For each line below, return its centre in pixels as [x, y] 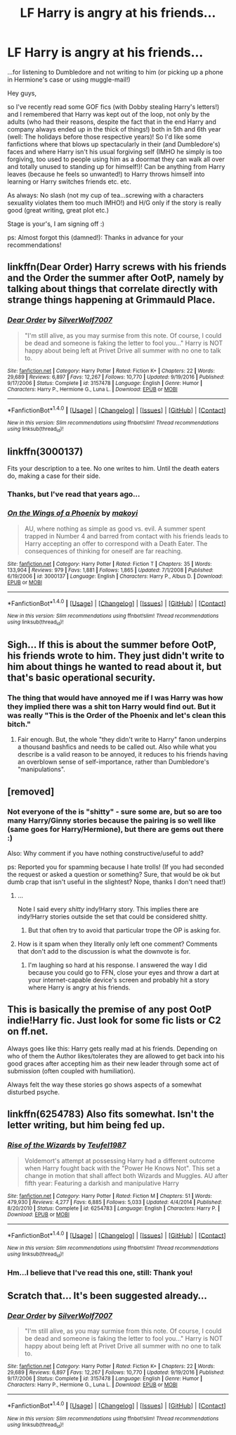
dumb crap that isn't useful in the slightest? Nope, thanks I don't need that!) [117, 882]
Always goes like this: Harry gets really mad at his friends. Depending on [112, 1048]
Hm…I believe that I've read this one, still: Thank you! [100, 1273]
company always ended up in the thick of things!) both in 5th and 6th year [114, 129]
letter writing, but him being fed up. [86, 1125]
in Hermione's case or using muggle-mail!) [69, 80]
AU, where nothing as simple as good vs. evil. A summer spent [115, 529]
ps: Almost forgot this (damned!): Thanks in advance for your [96, 237]
